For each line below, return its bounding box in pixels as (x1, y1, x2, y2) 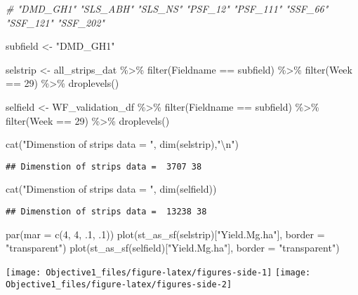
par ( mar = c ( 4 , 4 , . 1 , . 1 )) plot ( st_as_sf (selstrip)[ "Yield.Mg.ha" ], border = (6, 226, 325, 241)
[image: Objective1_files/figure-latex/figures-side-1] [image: (6, 267, 311, 277)
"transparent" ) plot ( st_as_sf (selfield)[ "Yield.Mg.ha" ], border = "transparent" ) (6, 240, 340, 255)
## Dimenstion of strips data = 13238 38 (6, 207, 207, 217)
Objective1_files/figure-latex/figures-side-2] (6, 279, 232, 289)
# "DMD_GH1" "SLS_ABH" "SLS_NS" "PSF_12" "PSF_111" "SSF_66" (6, 1, 329, 15)
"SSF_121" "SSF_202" (6, 15, 105, 29)
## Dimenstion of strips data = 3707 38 (6, 161, 202, 172)
